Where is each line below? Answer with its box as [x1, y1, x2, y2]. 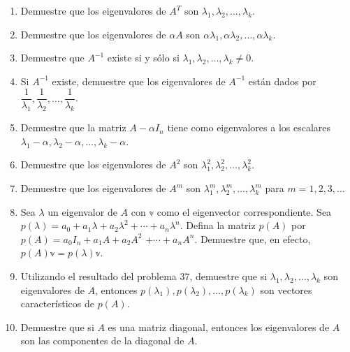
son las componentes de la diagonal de [20, 333, 184, 348]
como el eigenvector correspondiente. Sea [156, 204, 332, 219]
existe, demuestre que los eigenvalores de [52, 73, 226, 88]
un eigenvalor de [48, 204, 117, 219]
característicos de [20, 296, 95, 311]
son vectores [260, 282, 312, 297]
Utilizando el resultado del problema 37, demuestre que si [20, 268, 268, 283]
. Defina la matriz [180, 218, 256, 233]
